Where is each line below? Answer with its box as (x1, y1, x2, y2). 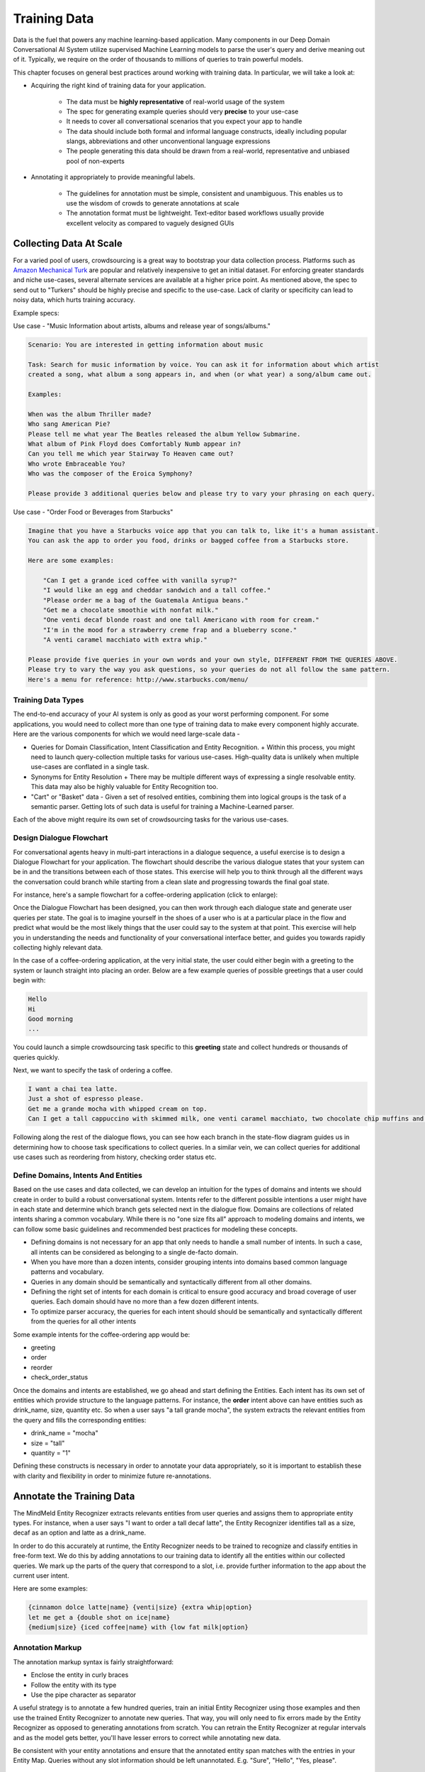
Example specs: (13, 308, 59, 317)
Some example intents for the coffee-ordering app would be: (13, 1330, 191, 1339)
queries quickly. (13, 1053, 59, 1061)
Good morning (28, 1014, 74, 1023)
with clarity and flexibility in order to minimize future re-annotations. (13, 1471, 212, 1480)
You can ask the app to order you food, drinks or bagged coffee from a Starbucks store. (28, 537, 350, 545)
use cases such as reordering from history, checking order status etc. (13, 1153, 217, 1162)
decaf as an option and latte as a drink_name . (13, 1528, 147, 1537)
